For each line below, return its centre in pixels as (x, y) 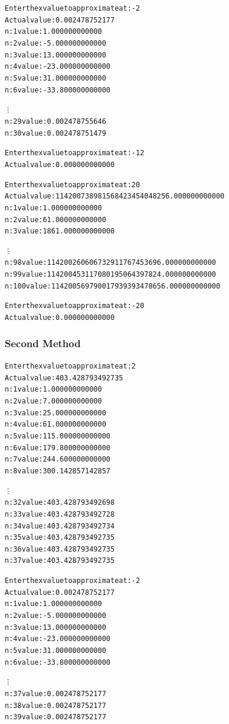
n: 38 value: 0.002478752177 (55, 705)
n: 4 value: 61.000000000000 (55, 425)
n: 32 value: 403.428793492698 (60, 503)
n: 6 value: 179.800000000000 (58, 448)
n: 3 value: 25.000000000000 (55, 413)
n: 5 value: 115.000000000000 (58, 436)
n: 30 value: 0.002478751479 (55, 133)
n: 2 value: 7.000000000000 (53, 401)
